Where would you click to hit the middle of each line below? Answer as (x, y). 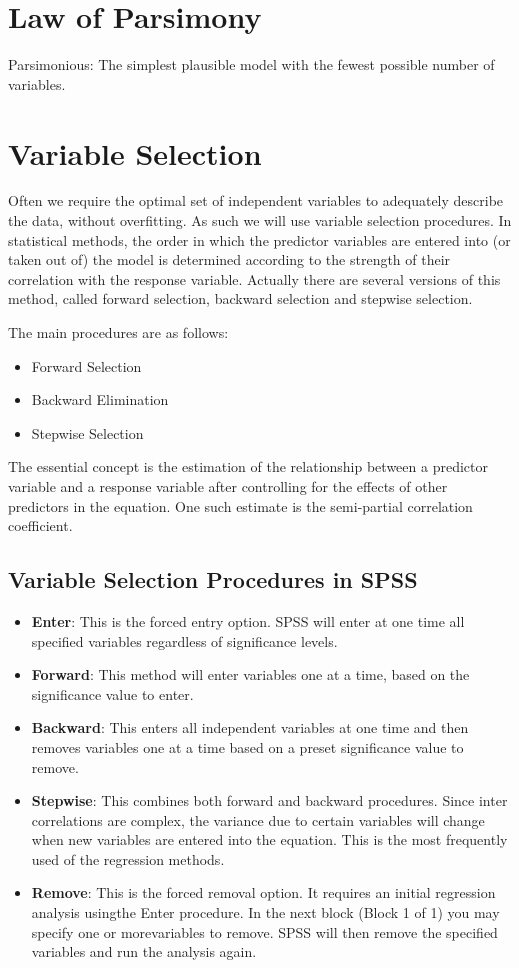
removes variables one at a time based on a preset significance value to (247, 746)
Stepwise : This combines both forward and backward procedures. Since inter (269, 800)
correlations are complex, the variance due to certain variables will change (258, 819)
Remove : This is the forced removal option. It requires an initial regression (263, 892)
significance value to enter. (112, 693)
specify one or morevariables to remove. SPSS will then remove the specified (264, 931)
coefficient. (40, 525)
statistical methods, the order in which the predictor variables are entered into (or (259, 239)
